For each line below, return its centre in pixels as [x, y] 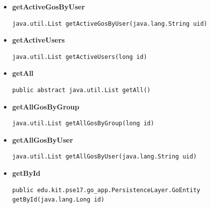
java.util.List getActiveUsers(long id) [79, 57]
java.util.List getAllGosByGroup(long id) [83, 124]
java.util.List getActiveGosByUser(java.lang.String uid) [110, 24]
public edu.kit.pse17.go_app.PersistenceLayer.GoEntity [106, 190]
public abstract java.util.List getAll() [81, 90]
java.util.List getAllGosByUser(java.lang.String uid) [105, 157]
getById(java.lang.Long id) [58, 200]
